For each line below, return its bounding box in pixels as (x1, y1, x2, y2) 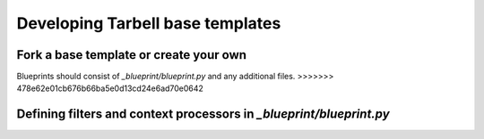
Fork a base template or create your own (16, 47, 246, 62)
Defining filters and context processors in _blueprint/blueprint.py (16, 107, 390, 122)
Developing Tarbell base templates (16, 13, 281, 33)
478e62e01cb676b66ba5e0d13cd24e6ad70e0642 (16, 83, 203, 94)
